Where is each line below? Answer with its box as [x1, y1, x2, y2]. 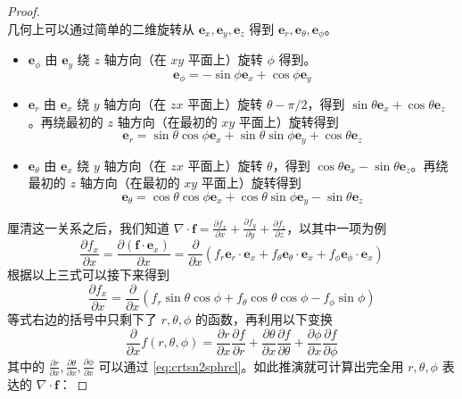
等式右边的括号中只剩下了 [7, 309, 157, 328]
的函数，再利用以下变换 [195, 309, 334, 328]
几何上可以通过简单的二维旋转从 [7, 19, 194, 37]
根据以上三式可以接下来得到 [7, 265, 169, 284]
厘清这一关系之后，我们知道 [7, 218, 169, 237]
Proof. [7, 2, 40, 20]
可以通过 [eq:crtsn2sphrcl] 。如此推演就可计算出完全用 [98, 356, 404, 375]
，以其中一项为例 [286, 218, 387, 237]
